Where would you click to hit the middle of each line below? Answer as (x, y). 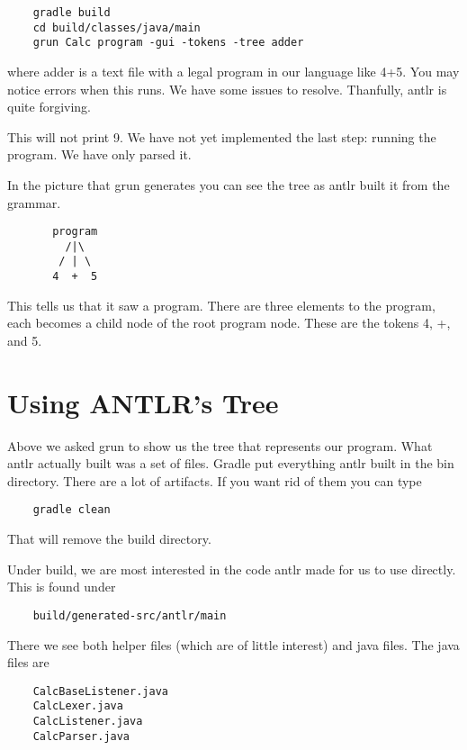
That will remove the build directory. (109, 539)
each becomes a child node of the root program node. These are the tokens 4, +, (229, 323)
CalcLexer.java (78, 706)
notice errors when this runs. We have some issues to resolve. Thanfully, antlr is (227, 89)
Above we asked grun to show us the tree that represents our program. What (220, 445)
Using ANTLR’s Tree (143, 402)
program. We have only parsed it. (99, 154)
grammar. (34, 202)
